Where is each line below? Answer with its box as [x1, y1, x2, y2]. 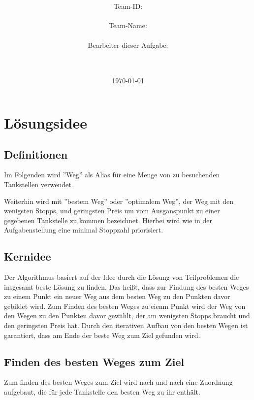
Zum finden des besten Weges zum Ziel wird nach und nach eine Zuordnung [4, 377, 233, 387]
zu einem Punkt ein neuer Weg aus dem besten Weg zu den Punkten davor [4, 291, 230, 301]
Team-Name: [109, 20, 147, 31]
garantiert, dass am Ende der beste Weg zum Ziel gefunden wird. [4, 330, 200, 340]
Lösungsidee [4, 112, 88, 133]
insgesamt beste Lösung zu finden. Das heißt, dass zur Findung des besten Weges [4, 281, 249, 292]
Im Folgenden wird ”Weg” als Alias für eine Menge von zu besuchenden [4, 169, 220, 180]
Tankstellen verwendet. [4, 179, 73, 189]
